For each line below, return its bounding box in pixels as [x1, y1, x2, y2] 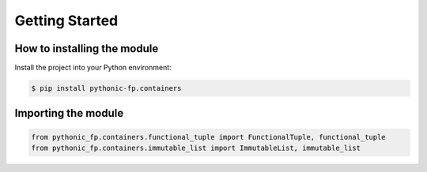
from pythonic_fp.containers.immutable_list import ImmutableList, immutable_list [31, 144, 361, 153]
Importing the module [14, 107, 124, 120]
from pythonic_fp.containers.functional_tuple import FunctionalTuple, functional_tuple [31, 133, 387, 141]
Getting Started [14, 12, 119, 29]
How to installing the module [14, 42, 159, 55]
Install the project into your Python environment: [14, 63, 172, 73]
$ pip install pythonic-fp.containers [31, 84, 182, 93]
